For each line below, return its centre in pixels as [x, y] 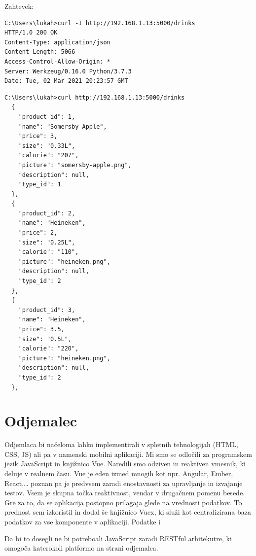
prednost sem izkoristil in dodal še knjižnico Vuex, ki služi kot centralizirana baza [128, 512]
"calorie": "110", [49, 252]
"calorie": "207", [49, 156]
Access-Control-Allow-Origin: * [57, 61]
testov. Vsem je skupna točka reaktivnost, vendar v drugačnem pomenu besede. [125, 493]
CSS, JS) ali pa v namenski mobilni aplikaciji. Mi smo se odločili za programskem [128, 454]
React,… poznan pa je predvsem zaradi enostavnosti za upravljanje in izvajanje [124, 483]
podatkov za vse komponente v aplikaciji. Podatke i [83, 522]
